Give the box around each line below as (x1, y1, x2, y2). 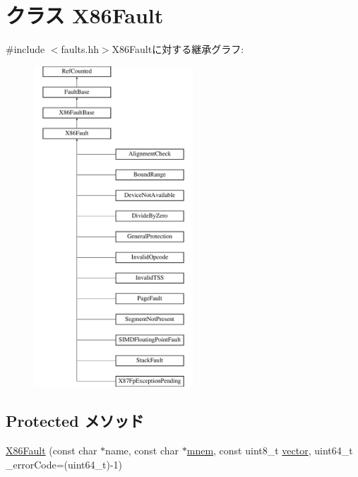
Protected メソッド (6, 410, 144, 432)
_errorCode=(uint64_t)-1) (6, 457, 123, 471)
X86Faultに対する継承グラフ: (112, 42, 244, 57)
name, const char (105, 443, 179, 458)
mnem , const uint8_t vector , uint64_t (186, 443, 353, 458)
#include (6, 42, 45, 57)
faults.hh (61, 42, 99, 57)
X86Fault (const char (6, 443, 97, 458)
